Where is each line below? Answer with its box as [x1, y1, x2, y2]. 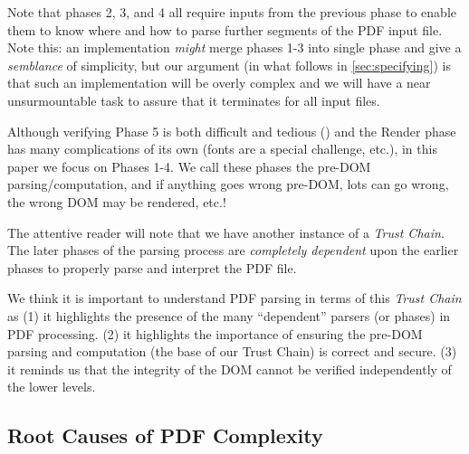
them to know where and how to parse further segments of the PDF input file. [7, 20, 443, 39]
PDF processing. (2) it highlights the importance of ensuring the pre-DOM [7, 324, 423, 343]
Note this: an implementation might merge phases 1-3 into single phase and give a [7, 38, 462, 57]
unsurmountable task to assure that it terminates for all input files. [7, 90, 380, 109]
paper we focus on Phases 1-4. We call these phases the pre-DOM [7, 156, 371, 175]
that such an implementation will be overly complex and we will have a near [7, 73, 431, 92]
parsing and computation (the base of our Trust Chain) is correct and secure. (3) [7, 342, 457, 361]
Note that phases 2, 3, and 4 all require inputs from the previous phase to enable [7, 3, 456, 21]
